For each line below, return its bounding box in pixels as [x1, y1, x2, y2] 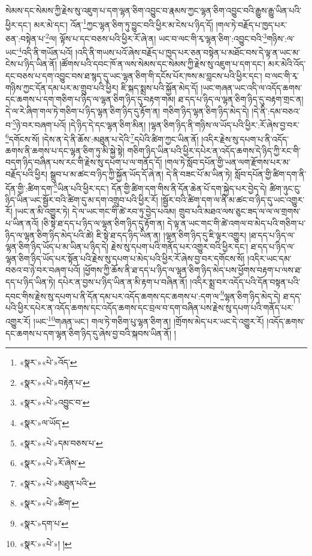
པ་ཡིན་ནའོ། [5, 217, 39, 229]
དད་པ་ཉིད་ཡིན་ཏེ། [5, 276, 56, 288]
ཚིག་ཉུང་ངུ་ [269, 182, 301, 194]
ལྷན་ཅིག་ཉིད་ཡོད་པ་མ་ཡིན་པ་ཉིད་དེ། [5, 240, 109, 253]
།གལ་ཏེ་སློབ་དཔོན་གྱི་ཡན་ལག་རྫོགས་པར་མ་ [165, 156, 290, 168]
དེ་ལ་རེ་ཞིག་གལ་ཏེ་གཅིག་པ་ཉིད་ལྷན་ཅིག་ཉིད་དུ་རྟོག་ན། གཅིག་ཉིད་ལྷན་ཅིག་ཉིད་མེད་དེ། [5, 104, 249, 117]
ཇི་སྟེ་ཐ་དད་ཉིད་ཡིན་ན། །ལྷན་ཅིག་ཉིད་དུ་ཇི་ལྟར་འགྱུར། [96, 228, 247, 241]
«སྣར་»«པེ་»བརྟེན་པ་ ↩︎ [19, 376, 90, 388]
